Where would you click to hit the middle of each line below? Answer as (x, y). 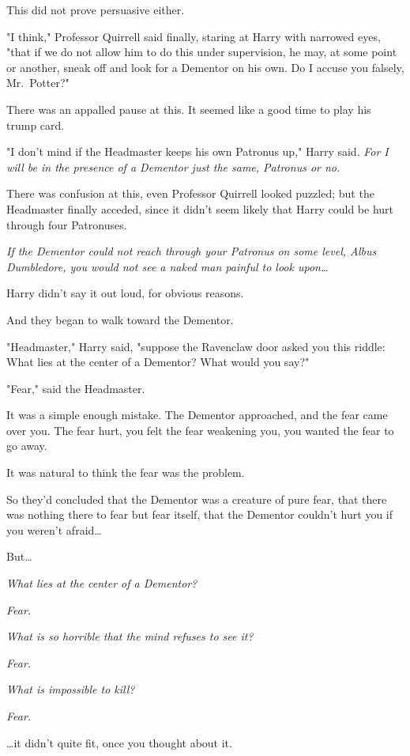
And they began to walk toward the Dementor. (120, 319)
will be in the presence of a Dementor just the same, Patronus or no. (173, 166)
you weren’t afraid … (54, 529)
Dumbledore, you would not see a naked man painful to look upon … (167, 266)
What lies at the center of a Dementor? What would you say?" (158, 362)
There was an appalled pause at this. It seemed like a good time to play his (189, 109)
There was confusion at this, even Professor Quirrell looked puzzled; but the (190, 193)
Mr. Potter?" (38, 83)
